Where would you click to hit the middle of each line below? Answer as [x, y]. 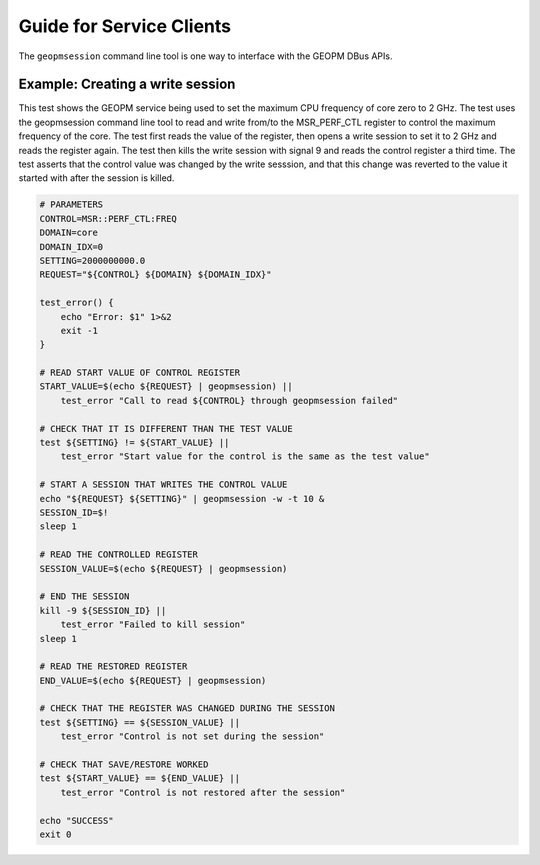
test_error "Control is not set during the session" [192, 736]
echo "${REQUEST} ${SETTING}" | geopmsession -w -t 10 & [182, 498]
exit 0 [55, 834]
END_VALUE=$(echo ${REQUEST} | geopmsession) [153, 680]
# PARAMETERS [71, 204]
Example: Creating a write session [127, 84]
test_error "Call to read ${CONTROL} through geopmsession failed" [229, 400]
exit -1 [79, 330]
